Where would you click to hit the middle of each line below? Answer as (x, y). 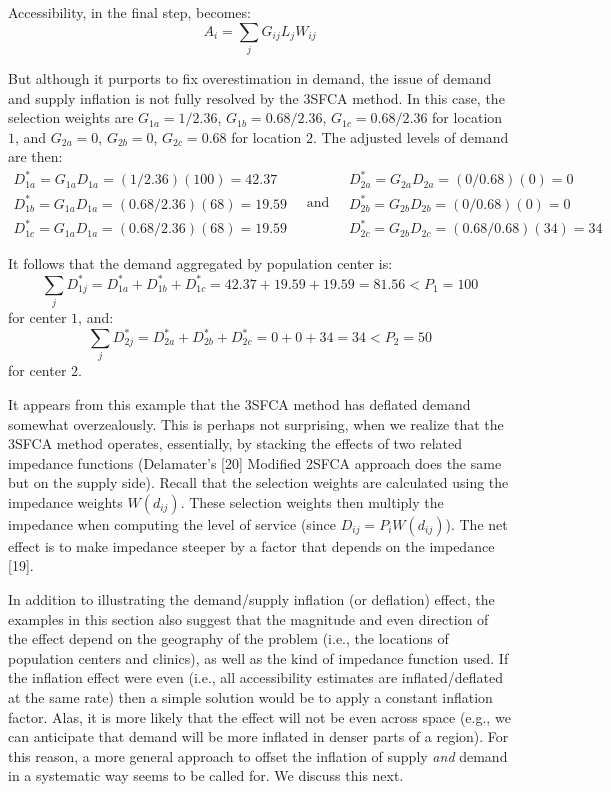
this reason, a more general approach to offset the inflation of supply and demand (258, 755)
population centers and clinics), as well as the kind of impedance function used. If (258, 657)
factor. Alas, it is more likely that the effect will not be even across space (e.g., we (259, 716)
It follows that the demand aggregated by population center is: (200, 263)
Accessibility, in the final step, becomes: (129, 12)
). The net (476, 523)
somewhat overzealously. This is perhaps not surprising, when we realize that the (256, 423)
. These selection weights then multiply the (312, 501)
